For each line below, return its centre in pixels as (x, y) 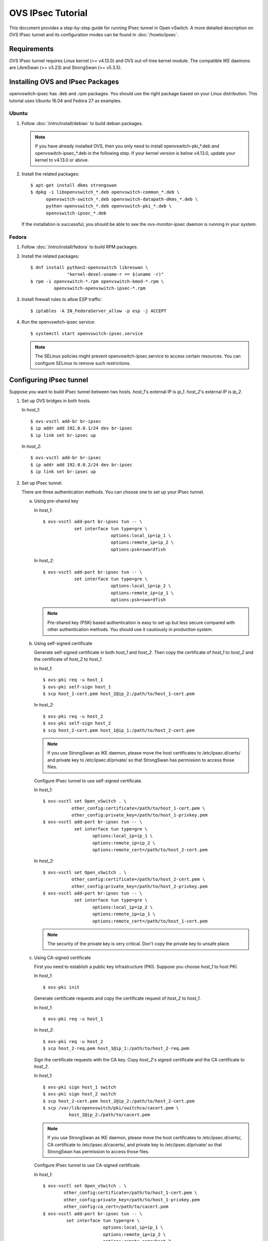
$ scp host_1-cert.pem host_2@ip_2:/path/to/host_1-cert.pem (119, 693)
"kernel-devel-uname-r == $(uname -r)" (115, 275)
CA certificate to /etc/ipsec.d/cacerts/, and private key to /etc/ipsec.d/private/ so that (135, 1145)
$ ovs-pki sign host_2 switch (80, 1094)
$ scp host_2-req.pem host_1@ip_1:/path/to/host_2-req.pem (116, 1048)
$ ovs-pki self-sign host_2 (77, 723)
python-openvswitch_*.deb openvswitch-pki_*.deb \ (109, 206)
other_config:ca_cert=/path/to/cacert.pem (116, 1207)
